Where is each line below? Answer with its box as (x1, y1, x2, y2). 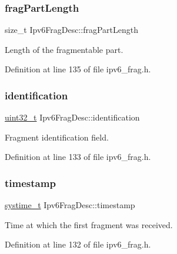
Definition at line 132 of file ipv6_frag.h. (5, 238, 151, 250)
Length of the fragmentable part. (5, 43, 123, 55)
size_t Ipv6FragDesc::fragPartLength (5, 24, 139, 36)
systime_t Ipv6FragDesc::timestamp (5, 199, 135, 211)
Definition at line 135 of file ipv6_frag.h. (5, 63, 151, 75)
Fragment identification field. (5, 131, 109, 143)
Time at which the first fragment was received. (5, 218, 173, 230)
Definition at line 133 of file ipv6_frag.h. (5, 151, 151, 163)
